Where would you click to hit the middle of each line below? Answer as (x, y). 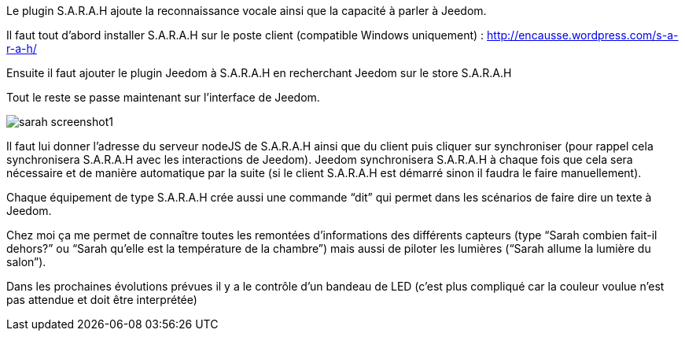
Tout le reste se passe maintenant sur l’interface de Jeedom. (163, 97)
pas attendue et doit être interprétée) (102, 300)
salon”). (26, 262)
